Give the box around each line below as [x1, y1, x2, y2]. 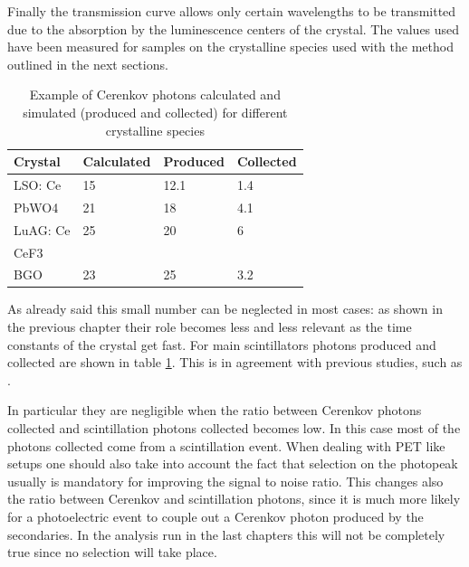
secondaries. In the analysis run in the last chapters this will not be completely [7, 524, 445, 543]
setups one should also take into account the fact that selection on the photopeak [7, 454, 458, 473]
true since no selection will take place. [7, 543, 217, 562]
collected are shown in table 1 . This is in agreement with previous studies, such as [7, 353, 463, 372]
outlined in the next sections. [7, 54, 168, 73]
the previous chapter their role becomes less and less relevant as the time [7, 317, 412, 336]
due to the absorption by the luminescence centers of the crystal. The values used [7, 19, 460, 38]
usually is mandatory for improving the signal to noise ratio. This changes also [7, 471, 444, 490]
